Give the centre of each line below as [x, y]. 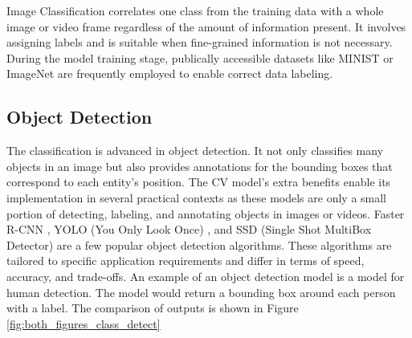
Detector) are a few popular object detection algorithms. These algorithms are [199, 244]
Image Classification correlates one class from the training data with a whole [195, 10]
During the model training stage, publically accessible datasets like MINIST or [200, 57]
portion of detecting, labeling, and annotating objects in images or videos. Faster [206, 213]
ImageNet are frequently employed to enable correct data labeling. [170, 73]
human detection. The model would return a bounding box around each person [201, 292]
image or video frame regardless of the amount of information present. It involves [206, 26]
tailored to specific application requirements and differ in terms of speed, [186, 261]
